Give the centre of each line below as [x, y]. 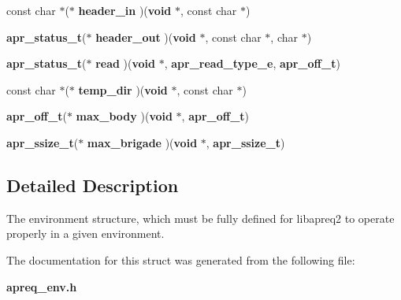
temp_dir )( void [123, 89]
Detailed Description [93, 185]
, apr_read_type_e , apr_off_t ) [252, 63]
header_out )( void [146, 37]
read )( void [125, 63]
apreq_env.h [42, 286]
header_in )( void [125, 10]
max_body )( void [124, 116]
